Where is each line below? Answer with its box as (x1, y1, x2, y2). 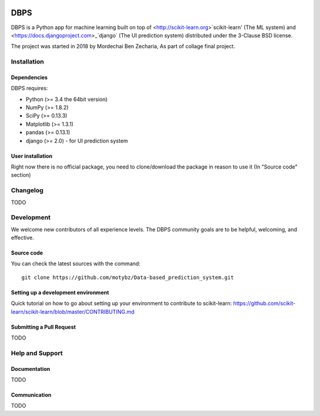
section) (11, 172, 31, 179)
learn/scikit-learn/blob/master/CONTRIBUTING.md (11, 308, 135, 315)
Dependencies (11, 74, 48, 81)
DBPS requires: (11, 85, 49, 92)
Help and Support (11, 349, 63, 357)
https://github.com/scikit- (233, 300, 296, 307)
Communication (11, 391, 52, 398)
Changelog (11, 186, 44, 195)
